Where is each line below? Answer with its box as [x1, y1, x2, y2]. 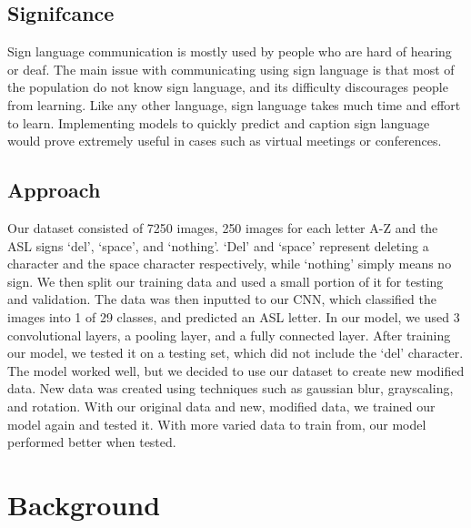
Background [7, 485, 161, 523]
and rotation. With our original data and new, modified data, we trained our [7, 396, 436, 415]
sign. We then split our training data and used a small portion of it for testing [7, 271, 444, 290]
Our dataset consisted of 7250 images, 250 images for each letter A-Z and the [7, 218, 438, 237]
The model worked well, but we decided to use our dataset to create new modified [7, 360, 465, 380]
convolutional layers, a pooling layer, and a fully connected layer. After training [7, 325, 451, 344]
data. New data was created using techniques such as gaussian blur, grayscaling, [7, 379, 454, 398]
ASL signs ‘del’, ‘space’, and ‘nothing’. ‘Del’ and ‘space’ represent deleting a [7, 236, 429, 255]
